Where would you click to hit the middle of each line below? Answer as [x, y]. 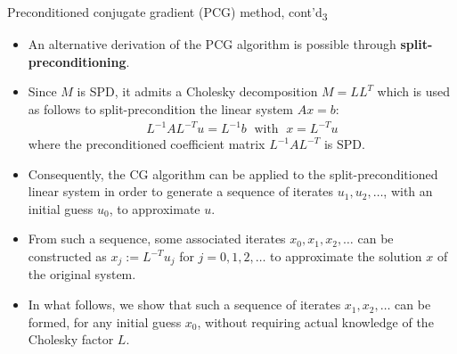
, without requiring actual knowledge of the [315, 321]
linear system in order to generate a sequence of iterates [181, 191]
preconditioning [77, 61]
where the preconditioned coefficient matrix [147, 144]
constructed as [67, 256]
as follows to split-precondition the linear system [160, 108]
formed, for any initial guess [105, 321]
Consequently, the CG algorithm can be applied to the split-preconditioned [233, 173]
